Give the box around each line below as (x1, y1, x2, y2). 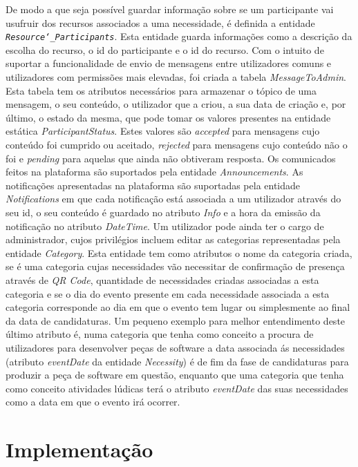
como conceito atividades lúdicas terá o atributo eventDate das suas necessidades (6, 381, 348, 395)
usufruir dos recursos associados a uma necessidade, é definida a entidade (6, 15, 315, 30)
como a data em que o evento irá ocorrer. (6, 394, 180, 409)
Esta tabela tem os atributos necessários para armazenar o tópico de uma (6, 83, 317, 97)
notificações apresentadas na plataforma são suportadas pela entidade (6, 178, 301, 192)
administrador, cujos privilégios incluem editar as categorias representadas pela (6, 232, 341, 247)
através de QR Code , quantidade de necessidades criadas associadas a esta (6, 272, 319, 287)
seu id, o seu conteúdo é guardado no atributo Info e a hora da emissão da (6, 204, 321, 219)
